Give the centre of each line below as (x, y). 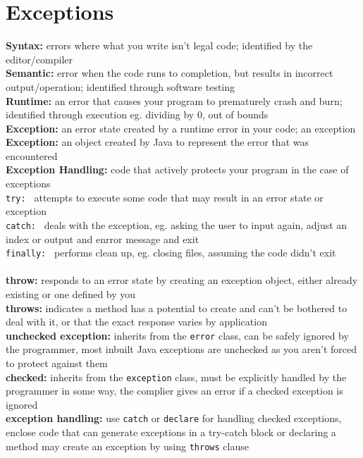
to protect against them (57, 363)
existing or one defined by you (71, 294)
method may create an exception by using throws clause (127, 446)
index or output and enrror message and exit (103, 239)
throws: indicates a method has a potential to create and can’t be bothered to (177, 308)
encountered (32, 155)
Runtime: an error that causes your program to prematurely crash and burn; (174, 100)
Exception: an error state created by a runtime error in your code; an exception (181, 128)
